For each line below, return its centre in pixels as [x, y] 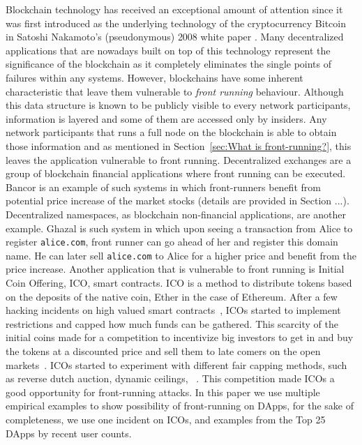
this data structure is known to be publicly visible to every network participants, [178, 105]
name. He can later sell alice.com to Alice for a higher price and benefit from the [181, 255]
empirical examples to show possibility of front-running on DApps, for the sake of [180, 406]
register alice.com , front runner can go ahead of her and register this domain [172, 242]
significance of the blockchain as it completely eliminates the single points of [169, 64]
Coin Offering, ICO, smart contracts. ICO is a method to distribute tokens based [179, 282]
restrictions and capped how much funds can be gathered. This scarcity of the [172, 323]
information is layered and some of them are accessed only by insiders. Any [166, 118]
